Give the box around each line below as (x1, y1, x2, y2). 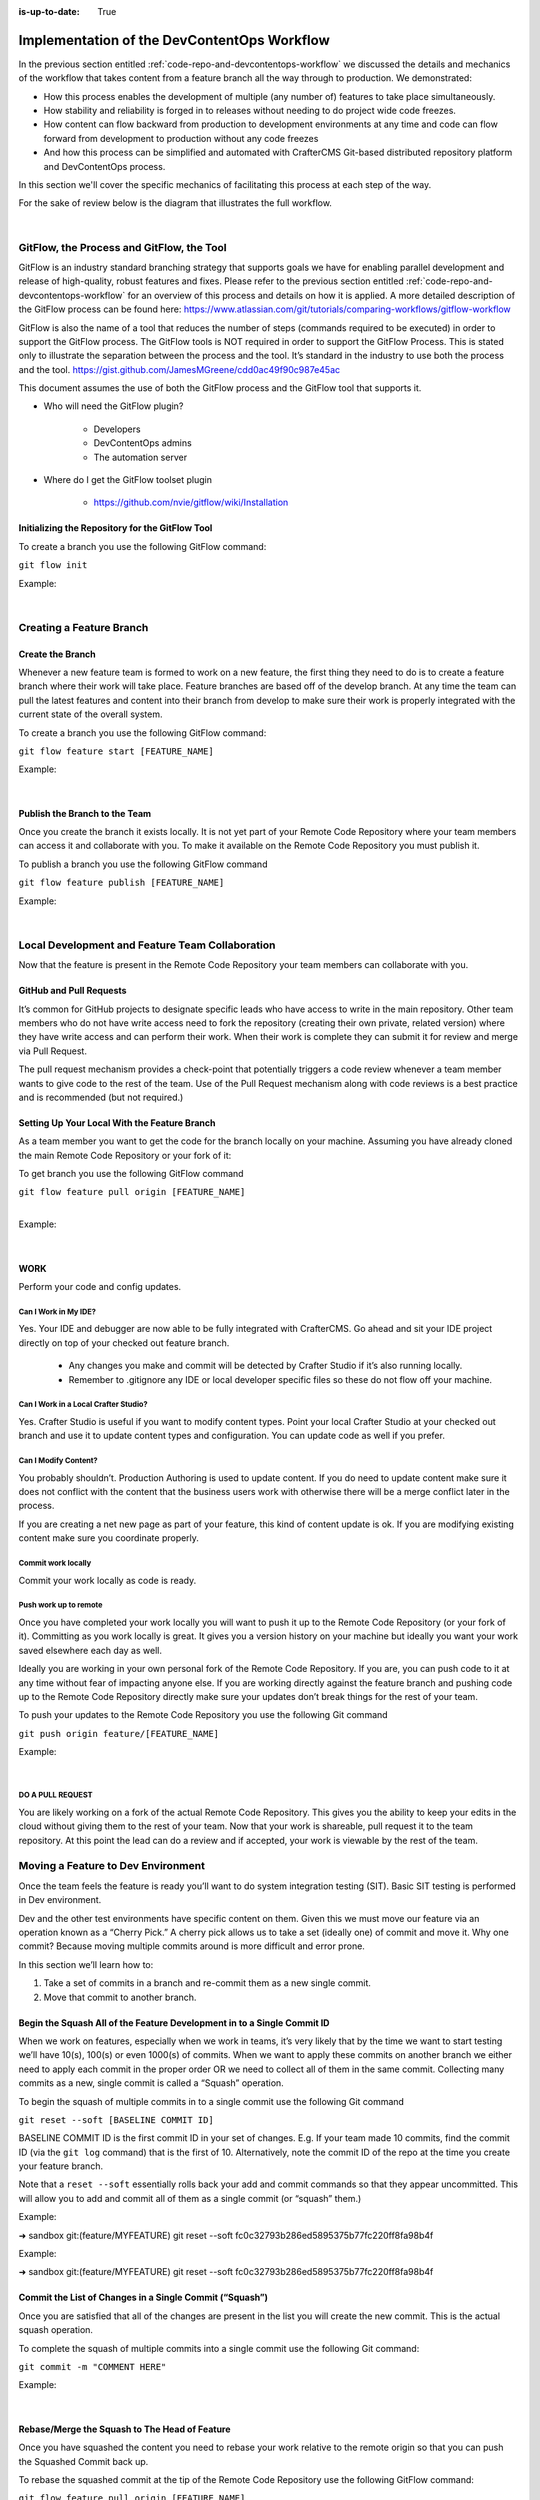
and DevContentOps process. (43, 160, 166, 172)
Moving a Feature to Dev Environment (18, 1859, 205, 1873)
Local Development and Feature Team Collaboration (18, 938, 276, 952)
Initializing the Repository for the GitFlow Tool (18, 522, 213, 534)
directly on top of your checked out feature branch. (18, 1336, 230, 1349)
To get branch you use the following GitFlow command (18, 1168, 244, 1180)
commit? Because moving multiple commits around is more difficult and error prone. (18, 1940, 365, 1952)
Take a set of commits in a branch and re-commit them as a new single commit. (43, 1977, 372, 1989)
